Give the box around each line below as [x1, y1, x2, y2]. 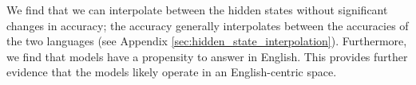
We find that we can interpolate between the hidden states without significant [6, 2, 388, 17]
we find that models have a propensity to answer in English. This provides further [6, 48, 408, 64]
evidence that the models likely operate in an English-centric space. [6, 64, 337, 80]
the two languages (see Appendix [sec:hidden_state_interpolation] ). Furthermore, [6, 33, 407, 49]
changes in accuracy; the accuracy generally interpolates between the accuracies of [6, 17, 409, 33]
